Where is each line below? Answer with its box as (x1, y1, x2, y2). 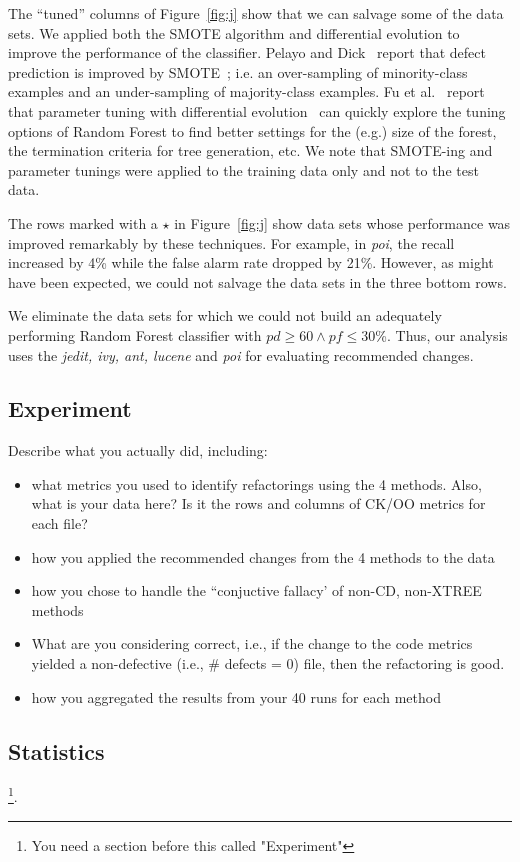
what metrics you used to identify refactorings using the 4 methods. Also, (31, 473, 482, 494)
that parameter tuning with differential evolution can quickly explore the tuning (8, 100, 506, 121)
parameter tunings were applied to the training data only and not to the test (8, 159, 479, 180)
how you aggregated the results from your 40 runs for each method (31, 686, 441, 707)
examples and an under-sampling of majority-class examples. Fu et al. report (8, 81, 485, 102)
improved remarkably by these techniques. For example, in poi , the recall (8, 232, 455, 253)
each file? (31, 513, 88, 534)
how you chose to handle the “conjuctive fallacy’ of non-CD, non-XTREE (31, 580, 482, 601)
